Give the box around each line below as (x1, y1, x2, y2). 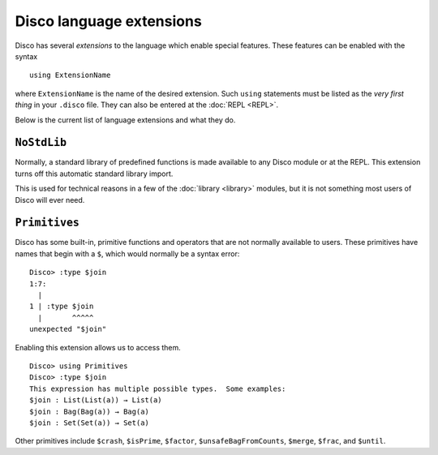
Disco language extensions (15, 12, 202, 30)
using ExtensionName (29, 71, 111, 80)
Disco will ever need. (15, 195, 85, 204)
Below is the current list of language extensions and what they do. (15, 114, 236, 125)
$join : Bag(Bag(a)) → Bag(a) (29, 406, 150, 416)
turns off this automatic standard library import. (15, 169, 174, 178)
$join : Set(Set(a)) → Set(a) (29, 418, 150, 427)
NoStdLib (15, 136, 67, 149)
